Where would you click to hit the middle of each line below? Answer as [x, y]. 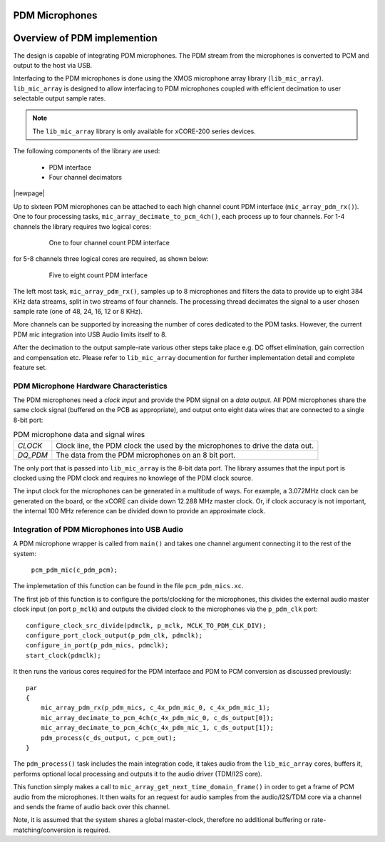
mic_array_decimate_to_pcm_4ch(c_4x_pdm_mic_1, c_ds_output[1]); [157, 728]
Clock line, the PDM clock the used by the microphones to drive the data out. [185, 446]
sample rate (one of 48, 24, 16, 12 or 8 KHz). [78, 311]
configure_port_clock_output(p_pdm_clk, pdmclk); [114, 636]
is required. [94, 830]
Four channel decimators [86, 178]
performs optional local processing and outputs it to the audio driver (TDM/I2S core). [138, 774]
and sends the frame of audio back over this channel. [92, 806]
